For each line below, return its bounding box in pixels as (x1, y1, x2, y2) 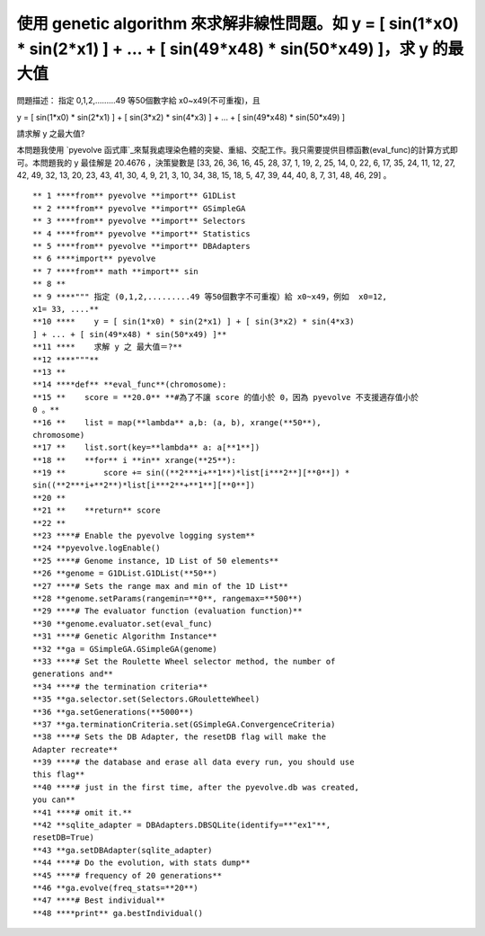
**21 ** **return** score (32, 505, 161, 516)
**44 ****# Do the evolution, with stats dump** (32, 858, 251, 868)
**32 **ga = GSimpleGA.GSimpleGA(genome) (32, 644, 217, 654)
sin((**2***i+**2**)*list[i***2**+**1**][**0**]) (32, 480, 256, 490)
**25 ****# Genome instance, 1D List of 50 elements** (32, 556, 279, 566)
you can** (32, 795, 75, 805)
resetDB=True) (32, 833, 94, 842)
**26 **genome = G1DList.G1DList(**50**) (32, 568, 217, 579)
